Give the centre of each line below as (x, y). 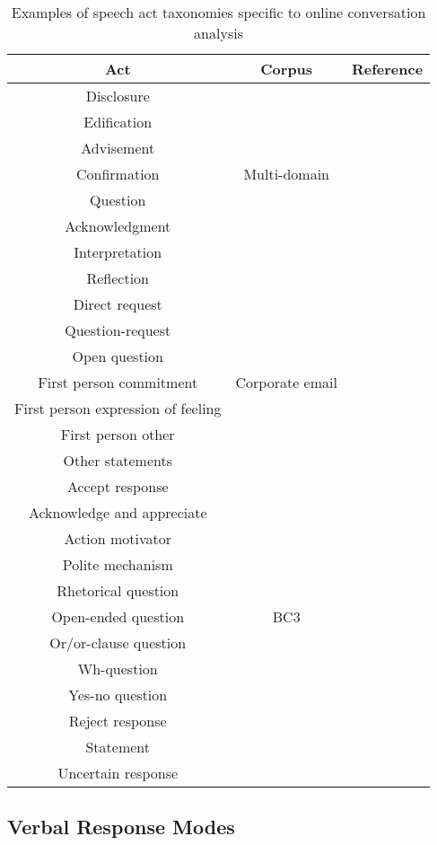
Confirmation (118, 174)
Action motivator (118, 538)
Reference (387, 69)
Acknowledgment (118, 226)
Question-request (118, 330)
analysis (218, 33)
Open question (118, 356)
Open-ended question (118, 616)
